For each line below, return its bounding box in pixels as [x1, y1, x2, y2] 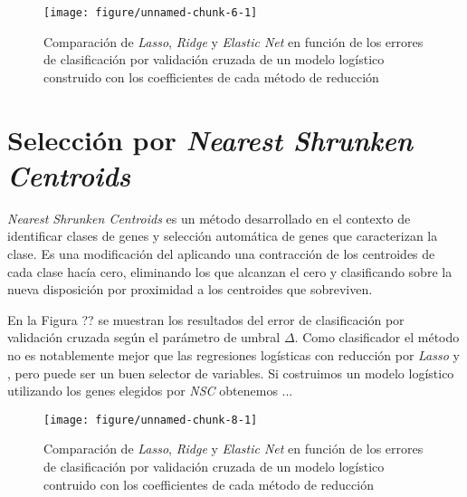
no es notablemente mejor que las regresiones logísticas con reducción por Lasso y [7, 345, 460, 364]
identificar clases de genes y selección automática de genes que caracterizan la [7, 226, 438, 245]
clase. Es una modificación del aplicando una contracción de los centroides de [7, 244, 435, 263]
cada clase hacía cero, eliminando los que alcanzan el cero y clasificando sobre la [7, 262, 453, 281]
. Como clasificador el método [294, 328, 460, 347]
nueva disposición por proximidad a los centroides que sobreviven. [7, 280, 373, 299]
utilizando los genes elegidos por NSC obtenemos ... [7, 381, 293, 400]
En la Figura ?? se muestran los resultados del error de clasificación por [7, 310, 405, 329]
